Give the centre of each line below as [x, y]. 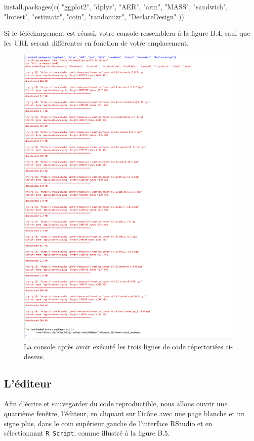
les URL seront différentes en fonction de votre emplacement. [97, 42]
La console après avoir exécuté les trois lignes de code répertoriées [124, 347]
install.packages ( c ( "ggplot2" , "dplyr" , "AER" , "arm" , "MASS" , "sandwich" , [116, 6]
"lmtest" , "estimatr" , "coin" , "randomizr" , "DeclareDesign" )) [94, 16]
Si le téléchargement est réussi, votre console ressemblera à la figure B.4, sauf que [127, 33]
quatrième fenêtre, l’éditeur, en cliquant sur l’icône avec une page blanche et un [125, 413]
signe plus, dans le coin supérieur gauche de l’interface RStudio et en [108, 423]
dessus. [34, 356]
